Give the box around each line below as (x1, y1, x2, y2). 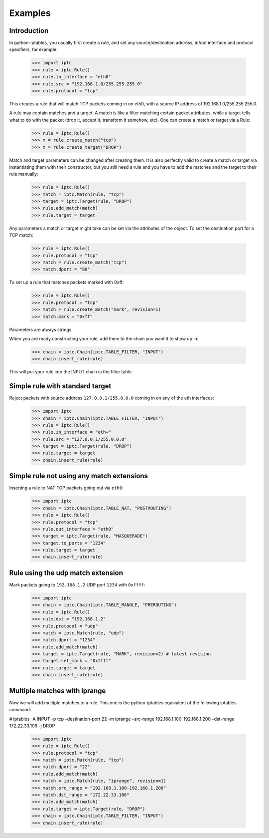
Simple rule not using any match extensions (9, 472, 148, 480)
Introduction (9, 26, 49, 35)
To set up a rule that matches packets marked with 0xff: (9, 279, 124, 285)
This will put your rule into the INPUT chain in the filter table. (9, 369, 133, 375)
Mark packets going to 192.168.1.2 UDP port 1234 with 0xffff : (9, 581, 145, 587)
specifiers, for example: (9, 46, 58, 52)
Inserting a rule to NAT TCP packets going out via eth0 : (9, 485, 124, 491)
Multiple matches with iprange (9, 686, 106, 695)
